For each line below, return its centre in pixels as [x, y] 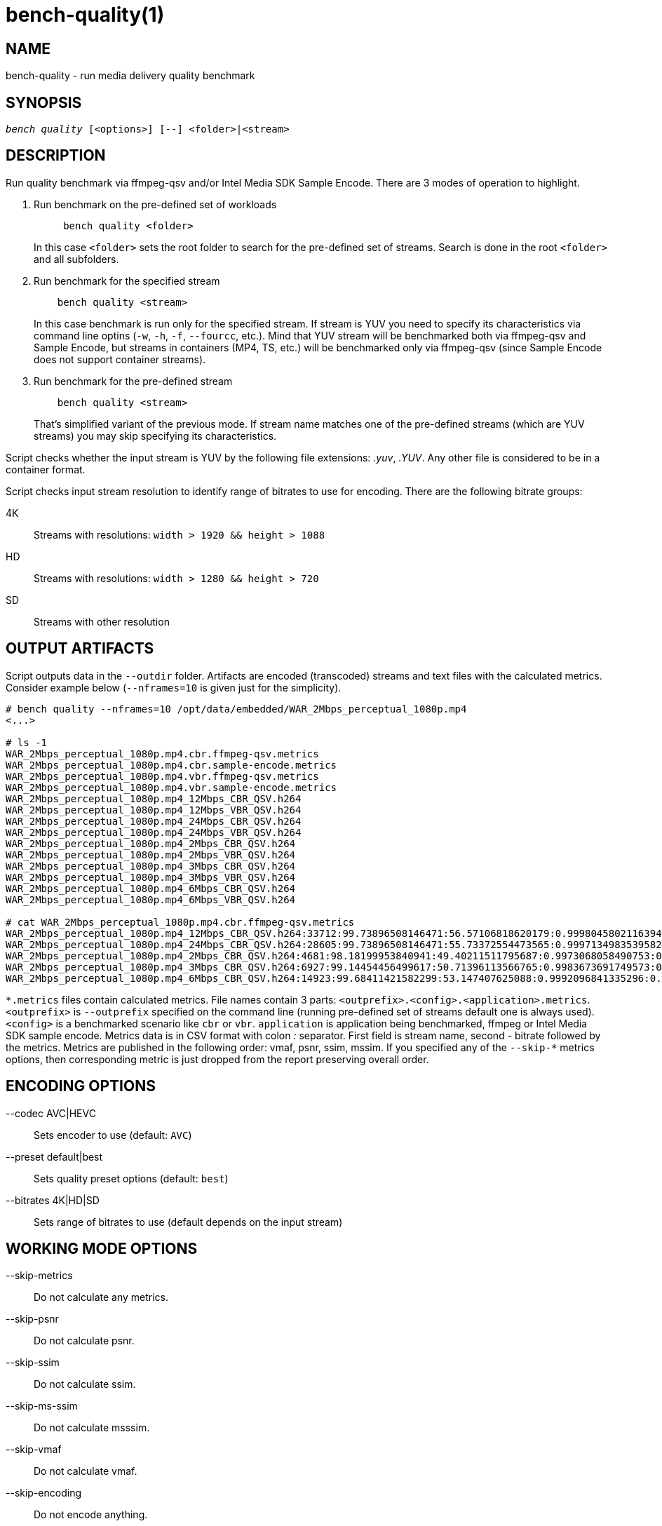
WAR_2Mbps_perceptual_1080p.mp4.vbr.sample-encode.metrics [171, 787]
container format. [46, 469]
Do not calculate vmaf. [86, 1471]
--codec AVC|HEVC [51, 1113]
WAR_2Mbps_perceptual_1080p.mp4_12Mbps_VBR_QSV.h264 [154, 810]
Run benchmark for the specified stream [127, 281]
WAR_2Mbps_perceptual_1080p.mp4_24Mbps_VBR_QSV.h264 [154, 832]
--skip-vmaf [34, 1450]
